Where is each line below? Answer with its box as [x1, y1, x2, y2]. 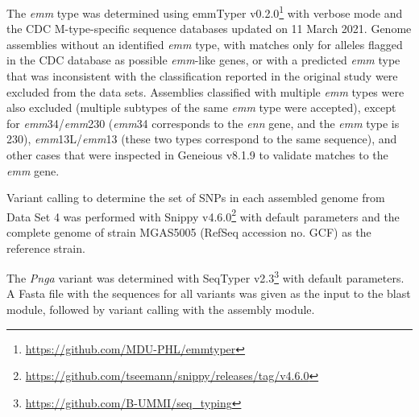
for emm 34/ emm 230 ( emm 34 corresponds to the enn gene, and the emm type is [6, 114, 400, 131]
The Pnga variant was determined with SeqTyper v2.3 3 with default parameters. [6, 267, 404, 286]
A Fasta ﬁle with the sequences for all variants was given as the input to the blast [6, 285, 411, 302]
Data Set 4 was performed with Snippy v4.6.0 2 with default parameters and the [6, 205, 400, 225]
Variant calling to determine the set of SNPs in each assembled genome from [6, 189, 385, 206]
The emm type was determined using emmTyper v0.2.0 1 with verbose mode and [6, 2, 403, 21]
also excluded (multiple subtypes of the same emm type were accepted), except [6, 99, 396, 116]
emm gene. [6, 162, 60, 179]
